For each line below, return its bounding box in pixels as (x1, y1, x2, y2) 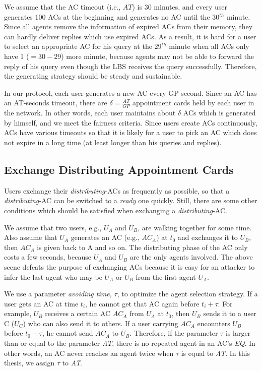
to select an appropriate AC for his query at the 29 (4, 41, 162, 51)
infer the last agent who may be (4, 271, 102, 282)
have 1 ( (4, 50, 29, 61)
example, (4, 308, 32, 319)
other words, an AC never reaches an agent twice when (4, 347, 174, 358)
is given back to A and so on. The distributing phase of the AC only (37, 241, 248, 252)
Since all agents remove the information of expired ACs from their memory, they (4, 21, 253, 32)
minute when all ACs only (169, 41, 249, 51)
